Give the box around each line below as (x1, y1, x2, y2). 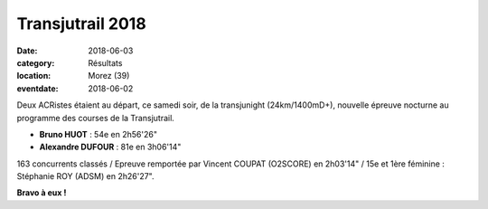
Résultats (88, 57, 123, 68)
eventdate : (16, 82, 59, 94)
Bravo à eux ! (16, 187, 67, 198)
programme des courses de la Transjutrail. (16, 112, 175, 123)
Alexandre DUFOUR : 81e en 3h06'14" (39, 141, 182, 153)
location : (16, 71, 52, 81)
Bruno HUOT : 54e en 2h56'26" (39, 128, 158, 139)
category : (16, 57, 55, 68)
